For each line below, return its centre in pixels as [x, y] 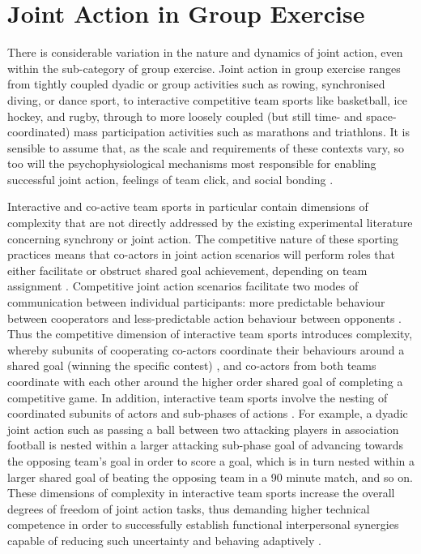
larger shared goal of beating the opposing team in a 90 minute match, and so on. [210, 477]
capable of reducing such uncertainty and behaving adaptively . [164, 540]
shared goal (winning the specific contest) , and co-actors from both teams [192, 365]
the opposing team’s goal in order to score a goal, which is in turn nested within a [211, 460]
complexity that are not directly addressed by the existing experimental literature [210, 223]
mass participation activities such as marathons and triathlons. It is [242, 132]
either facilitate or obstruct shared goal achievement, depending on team [187, 270]
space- [381, 116]
